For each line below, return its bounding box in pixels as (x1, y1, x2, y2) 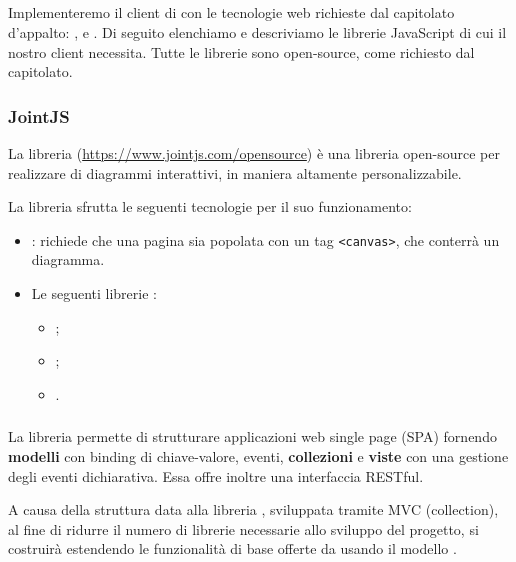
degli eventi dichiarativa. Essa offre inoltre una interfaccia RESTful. (8, 465, 424, 486)
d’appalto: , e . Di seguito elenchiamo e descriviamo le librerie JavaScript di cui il (8, 21, 507, 42)
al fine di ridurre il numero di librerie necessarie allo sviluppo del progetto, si (8, 518, 479, 539)
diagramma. (31, 249, 105, 270)
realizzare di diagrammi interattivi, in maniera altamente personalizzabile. (8, 162, 462, 183)
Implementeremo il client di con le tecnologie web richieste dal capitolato (8, 2, 455, 23)
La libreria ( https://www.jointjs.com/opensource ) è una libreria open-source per (8, 142, 500, 163)
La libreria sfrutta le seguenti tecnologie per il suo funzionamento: (8, 196, 412, 217)
